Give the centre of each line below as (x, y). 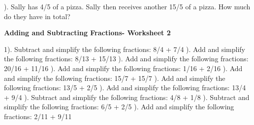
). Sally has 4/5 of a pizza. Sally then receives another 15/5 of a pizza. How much (127, 6)
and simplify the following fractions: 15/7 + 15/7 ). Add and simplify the (115, 78)
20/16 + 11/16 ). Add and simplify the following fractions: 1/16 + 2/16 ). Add (123, 68)
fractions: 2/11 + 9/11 (38, 116)
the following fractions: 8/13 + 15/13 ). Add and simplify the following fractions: (126, 59)
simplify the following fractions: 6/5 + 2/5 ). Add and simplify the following (119, 107)
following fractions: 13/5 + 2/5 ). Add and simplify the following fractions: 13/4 (125, 87)
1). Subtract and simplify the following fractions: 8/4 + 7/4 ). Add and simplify (125, 49)
